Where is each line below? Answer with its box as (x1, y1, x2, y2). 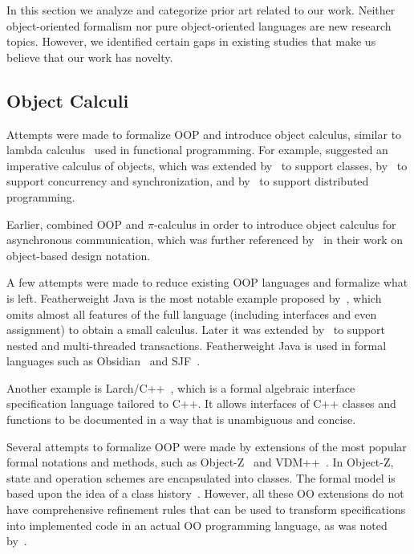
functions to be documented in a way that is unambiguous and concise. (6, 411, 356, 428)
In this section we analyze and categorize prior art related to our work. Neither (6, 2, 396, 18)
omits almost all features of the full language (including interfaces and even (6, 305, 377, 322)
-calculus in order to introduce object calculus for (153, 215, 396, 232)
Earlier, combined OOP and (6, 215, 144, 232)
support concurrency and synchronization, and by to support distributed (6, 173, 369, 189)
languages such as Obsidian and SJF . (6, 352, 201, 369)
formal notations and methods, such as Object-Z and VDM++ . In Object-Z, (6, 454, 394, 470)
